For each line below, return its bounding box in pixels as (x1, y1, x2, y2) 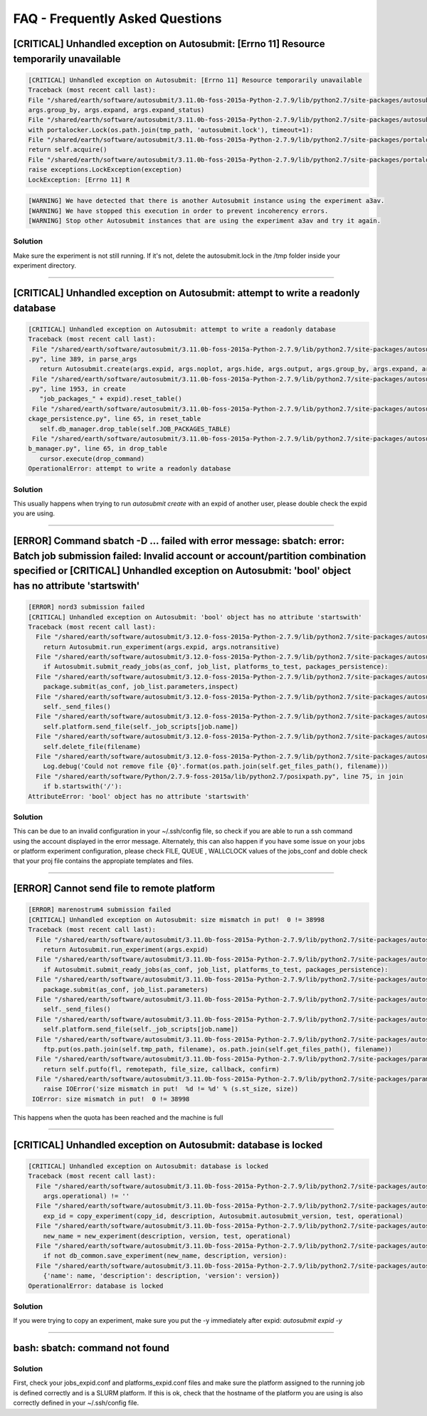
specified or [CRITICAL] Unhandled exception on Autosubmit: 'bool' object (13, 565, 352, 577)
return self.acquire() (28, 146, 107, 154)
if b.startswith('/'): (43, 782, 122, 790)
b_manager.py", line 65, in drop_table (28, 445, 167, 453)
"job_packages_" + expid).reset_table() (39, 395, 183, 403)
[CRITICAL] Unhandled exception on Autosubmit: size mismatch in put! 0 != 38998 (28, 916, 325, 923)
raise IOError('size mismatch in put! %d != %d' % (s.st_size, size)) (43, 1085, 299, 1093)
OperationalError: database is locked (28, 1281, 164, 1290)
